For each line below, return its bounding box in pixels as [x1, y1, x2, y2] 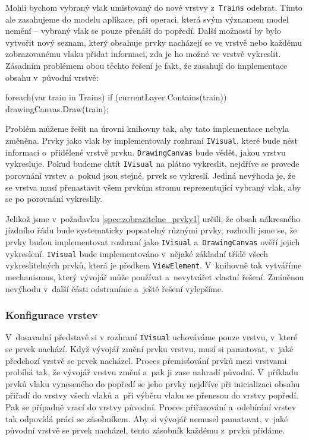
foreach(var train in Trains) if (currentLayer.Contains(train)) [5, 91, 227, 103]
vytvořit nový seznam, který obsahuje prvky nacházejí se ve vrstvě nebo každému [5, 36, 302, 48]
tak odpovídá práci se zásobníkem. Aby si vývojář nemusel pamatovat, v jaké [5, 412, 288, 425]
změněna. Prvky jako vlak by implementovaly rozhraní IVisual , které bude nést [5, 134, 298, 146]
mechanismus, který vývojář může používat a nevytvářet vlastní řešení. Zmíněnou [5, 270, 304, 283]
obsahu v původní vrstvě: [5, 71, 99, 83]
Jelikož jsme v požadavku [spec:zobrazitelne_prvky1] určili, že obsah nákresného [5, 212, 301, 224]
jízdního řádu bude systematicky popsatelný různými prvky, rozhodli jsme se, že [5, 224, 297, 236]
